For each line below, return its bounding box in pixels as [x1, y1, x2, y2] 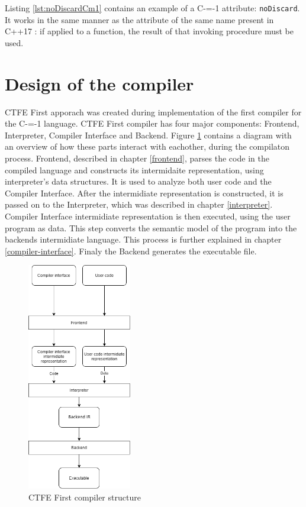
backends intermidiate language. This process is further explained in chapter [5, 233, 282, 246]
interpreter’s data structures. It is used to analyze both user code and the [5, 175, 272, 188]
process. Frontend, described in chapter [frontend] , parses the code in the [5, 151, 269, 164]
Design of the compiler [5, 71, 194, 95]
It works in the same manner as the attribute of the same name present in [5, 13, 274, 25]
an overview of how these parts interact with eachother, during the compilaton [5, 140, 290, 153]
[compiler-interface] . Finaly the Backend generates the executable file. [5, 244, 257, 257]
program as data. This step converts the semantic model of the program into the [5, 221, 297, 234]
